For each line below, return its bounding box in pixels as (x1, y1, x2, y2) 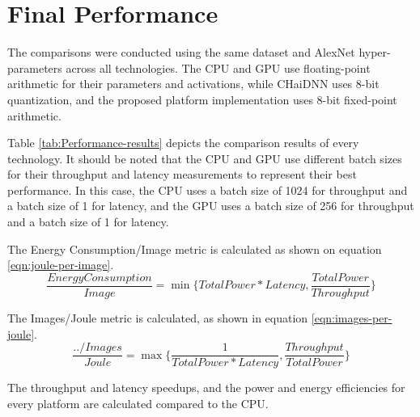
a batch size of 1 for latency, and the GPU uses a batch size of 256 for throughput (7, 197, 414, 214)
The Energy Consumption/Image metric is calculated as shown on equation (7, 240, 382, 257)
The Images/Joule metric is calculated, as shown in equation (7, 309, 308, 326)
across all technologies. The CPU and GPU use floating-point (66, 59, 371, 76)
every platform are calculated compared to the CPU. (7, 394, 269, 411)
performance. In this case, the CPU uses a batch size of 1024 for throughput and (7, 181, 408, 198)
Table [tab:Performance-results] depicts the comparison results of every (7, 134, 359, 151)
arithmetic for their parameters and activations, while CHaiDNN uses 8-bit (7, 75, 380, 92)
